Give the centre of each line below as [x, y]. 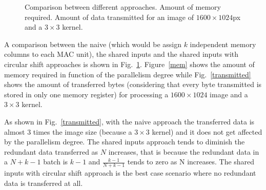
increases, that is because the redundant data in [184, 151]
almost [15, 131]
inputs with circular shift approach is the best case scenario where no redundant [130, 173]
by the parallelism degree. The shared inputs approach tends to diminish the [125, 142]
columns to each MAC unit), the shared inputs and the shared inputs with [121, 54]
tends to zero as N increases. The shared [191, 162]
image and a [229, 94]
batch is [56, 162]
